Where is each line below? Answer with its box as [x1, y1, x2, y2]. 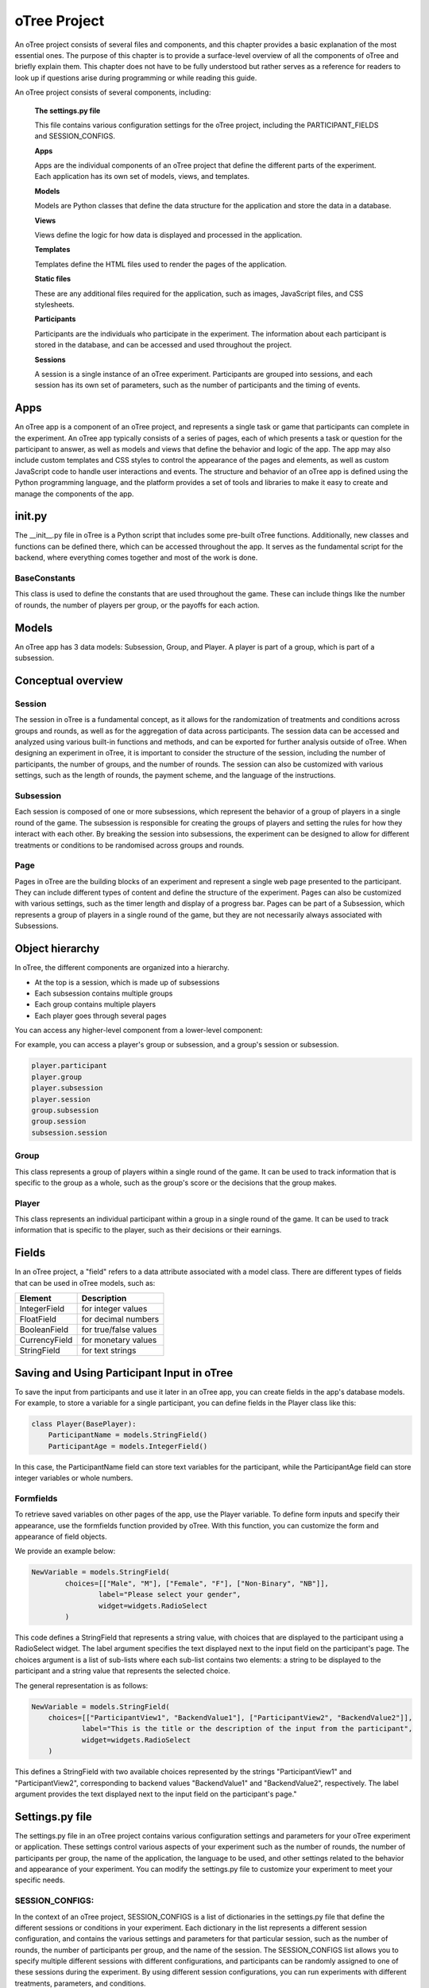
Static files [34, 274, 71, 284]
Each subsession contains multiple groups [34, 988, 173, 998]
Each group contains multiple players [34, 1000, 157, 1009]
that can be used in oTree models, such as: [14, 1278, 156, 1287]
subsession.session [31, 1128, 107, 1137]
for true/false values [81, 1324, 157, 1335]
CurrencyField [19, 1334, 73, 1345]
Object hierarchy [14, 942, 100, 956]
